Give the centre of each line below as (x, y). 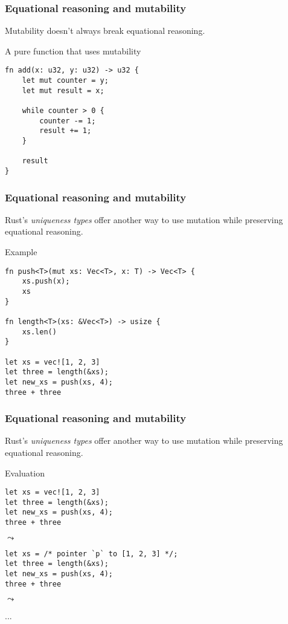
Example (21, 252)
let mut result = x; (63, 90)
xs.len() (39, 332)
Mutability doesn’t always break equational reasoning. (105, 31)
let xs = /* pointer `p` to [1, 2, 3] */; (91, 554)
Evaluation (25, 473)
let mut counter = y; (65, 81)
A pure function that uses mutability (73, 50)
